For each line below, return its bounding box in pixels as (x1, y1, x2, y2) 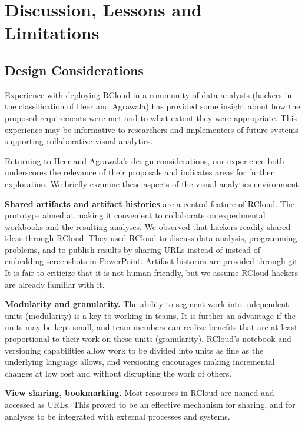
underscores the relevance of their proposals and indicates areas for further (5, 166, 274, 178)
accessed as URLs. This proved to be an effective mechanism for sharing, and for (5, 398, 296, 411)
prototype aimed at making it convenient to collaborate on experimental (5, 209, 266, 221)
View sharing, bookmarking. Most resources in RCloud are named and (5, 387, 274, 399)
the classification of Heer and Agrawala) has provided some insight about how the (5, 100, 300, 112)
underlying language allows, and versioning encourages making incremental (5, 355, 275, 368)
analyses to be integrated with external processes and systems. (5, 410, 230, 422)
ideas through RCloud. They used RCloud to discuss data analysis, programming (5, 232, 297, 244)
